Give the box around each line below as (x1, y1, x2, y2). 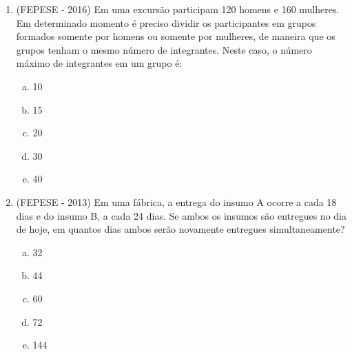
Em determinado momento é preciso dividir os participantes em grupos (16, 15, 316, 30)
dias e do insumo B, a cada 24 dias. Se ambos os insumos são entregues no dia (16, 208, 346, 222)
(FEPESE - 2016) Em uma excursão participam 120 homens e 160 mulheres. (16, 2, 340, 16)
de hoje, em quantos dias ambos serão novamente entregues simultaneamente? (16, 222, 345, 236)
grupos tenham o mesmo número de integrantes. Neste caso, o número (16, 42, 312, 56)
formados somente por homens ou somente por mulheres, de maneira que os (16, 29, 335, 43)
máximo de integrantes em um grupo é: (16, 56, 183, 70)
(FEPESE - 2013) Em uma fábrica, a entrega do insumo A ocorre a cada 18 (16, 194, 337, 209)
